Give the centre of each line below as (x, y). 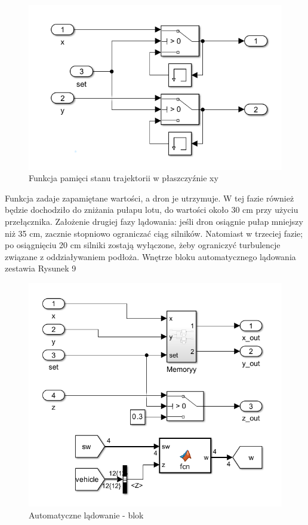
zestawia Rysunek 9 (41, 268)
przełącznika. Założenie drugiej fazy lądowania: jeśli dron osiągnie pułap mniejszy (154, 222)
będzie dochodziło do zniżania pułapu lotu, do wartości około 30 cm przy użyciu (152, 210)
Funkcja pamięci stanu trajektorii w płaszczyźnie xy (124, 178)
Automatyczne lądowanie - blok (86, 515)
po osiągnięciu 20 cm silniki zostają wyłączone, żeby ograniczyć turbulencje (143, 245)
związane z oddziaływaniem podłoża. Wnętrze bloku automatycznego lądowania (150, 256)
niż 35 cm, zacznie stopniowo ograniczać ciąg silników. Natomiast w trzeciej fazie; (154, 233)
